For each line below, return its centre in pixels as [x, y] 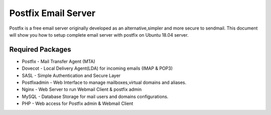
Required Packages [40, 49]
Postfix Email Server [52, 13]
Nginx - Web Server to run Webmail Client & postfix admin [82, 89]
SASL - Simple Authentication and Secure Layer [71, 75]
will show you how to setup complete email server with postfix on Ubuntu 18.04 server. [99, 35]
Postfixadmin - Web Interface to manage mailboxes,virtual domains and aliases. [104, 82]
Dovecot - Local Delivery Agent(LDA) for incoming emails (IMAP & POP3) [97, 68]
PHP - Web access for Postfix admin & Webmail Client [78, 103]
